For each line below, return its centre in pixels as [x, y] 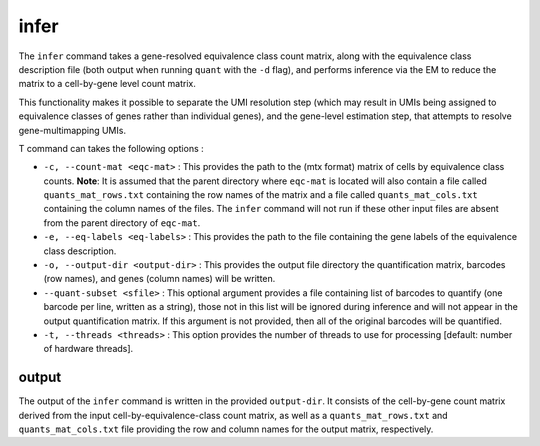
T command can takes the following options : [111, 148]
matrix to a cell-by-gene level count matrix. [107, 84]
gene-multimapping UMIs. [72, 130]
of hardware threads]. [88, 349]
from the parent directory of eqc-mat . [122, 222]
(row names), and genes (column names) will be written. [159, 279]
